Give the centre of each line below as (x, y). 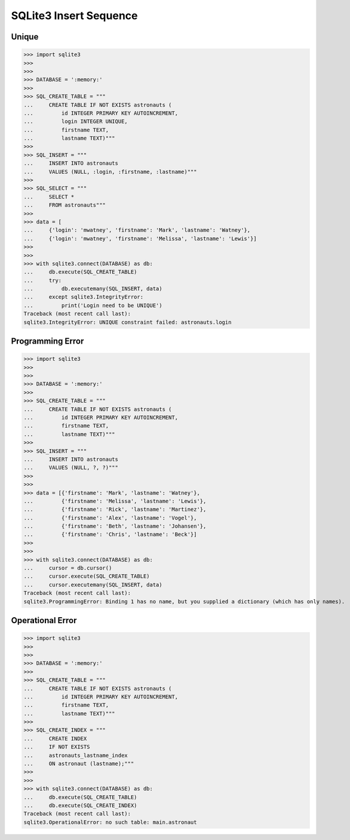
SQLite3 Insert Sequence (74, 16)
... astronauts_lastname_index (76, 755)
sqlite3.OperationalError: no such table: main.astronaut (110, 822)
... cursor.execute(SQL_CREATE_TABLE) (87, 576)
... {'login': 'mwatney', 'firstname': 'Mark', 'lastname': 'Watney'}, (137, 230)
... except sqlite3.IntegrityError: (83, 297)
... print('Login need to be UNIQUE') (93, 305)
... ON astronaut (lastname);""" (79, 764)
